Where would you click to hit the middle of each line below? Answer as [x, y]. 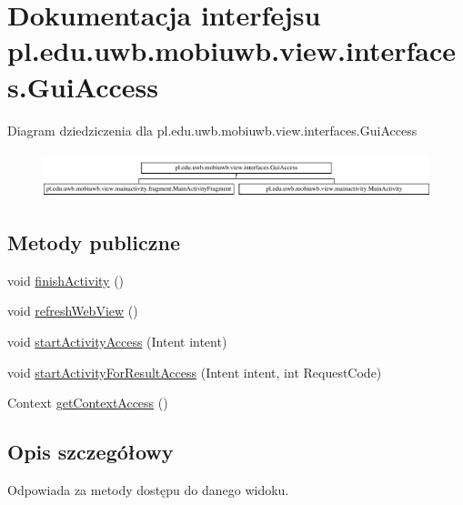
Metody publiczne [94, 242]
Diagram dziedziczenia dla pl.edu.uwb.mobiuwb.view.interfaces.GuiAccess [212, 130]
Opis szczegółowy [91, 452]
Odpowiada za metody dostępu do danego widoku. [148, 490]
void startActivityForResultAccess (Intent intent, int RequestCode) [195, 372]
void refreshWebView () [73, 311]
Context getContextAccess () [88, 403]
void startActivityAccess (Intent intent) [117, 342]
